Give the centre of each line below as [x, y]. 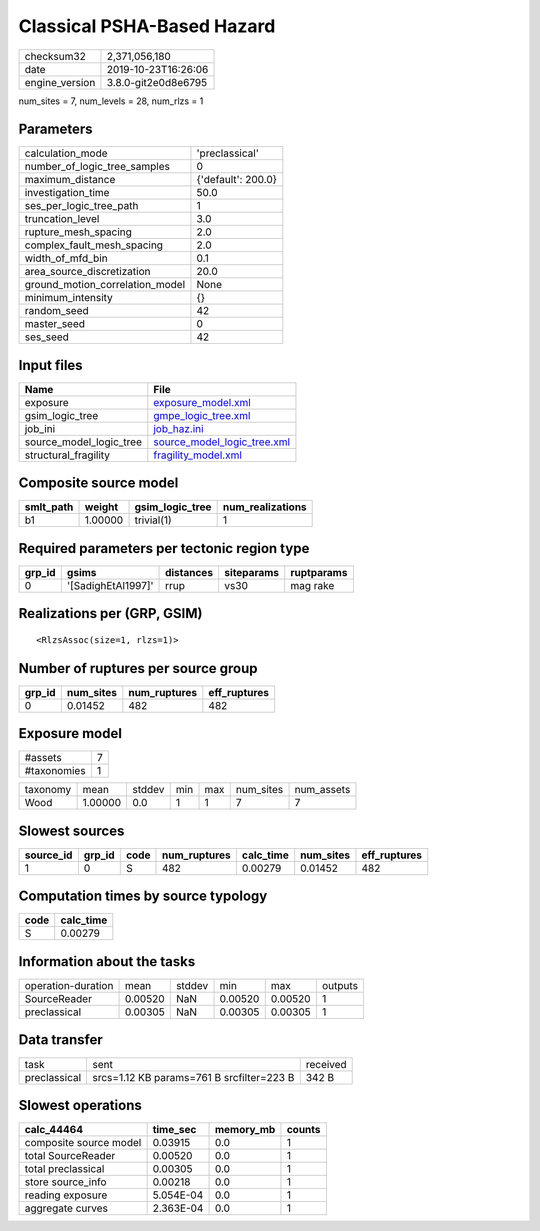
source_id [48, 855]
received [326, 1064]
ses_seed [47, 337]
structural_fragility [67, 455]
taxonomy [48, 790]
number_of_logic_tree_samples [97, 167]
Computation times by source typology [143, 896]
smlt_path [49, 507]
